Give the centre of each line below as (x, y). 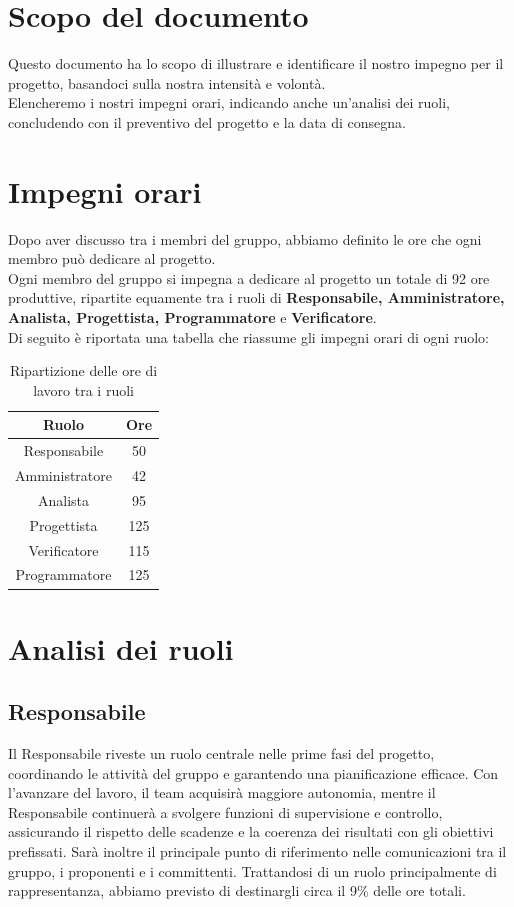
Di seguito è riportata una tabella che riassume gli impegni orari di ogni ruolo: (248, 336)
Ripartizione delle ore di (83, 370)
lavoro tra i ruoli (83, 389)
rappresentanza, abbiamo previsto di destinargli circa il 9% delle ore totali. (237, 890)
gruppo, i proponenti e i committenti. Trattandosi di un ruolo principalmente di (252, 870)
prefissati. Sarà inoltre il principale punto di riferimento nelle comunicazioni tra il (257, 851)
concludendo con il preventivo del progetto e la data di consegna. (207, 121)
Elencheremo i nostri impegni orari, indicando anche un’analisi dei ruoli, (229, 102)
